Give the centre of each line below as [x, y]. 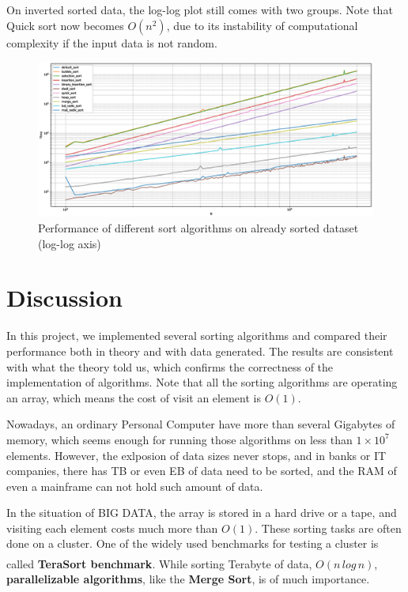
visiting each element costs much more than [112, 528]
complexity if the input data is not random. [112, 42]
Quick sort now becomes [65, 25]
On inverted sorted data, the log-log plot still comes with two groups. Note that [200, 9]
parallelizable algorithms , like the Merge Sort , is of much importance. [188, 579]
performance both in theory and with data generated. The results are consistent [200, 351]
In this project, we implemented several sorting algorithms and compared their [197, 336]
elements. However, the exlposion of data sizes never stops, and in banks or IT [196, 455]
